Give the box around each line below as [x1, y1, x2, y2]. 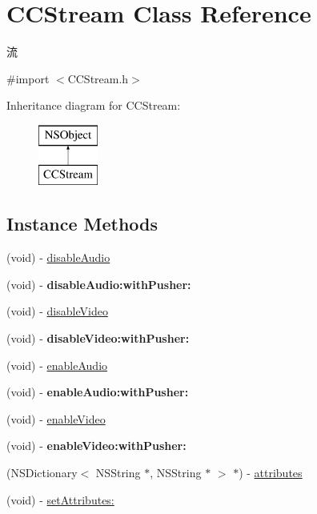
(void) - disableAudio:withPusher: [6, 275, 191, 292]
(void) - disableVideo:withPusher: [6, 330, 190, 347]
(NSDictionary [6, 464, 78, 481]
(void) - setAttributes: [6, 491, 114, 508]
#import [6, 70, 50, 86]
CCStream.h [67, 70, 129, 86]
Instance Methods [6, 211, 158, 236]
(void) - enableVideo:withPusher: [6, 437, 187, 454]
